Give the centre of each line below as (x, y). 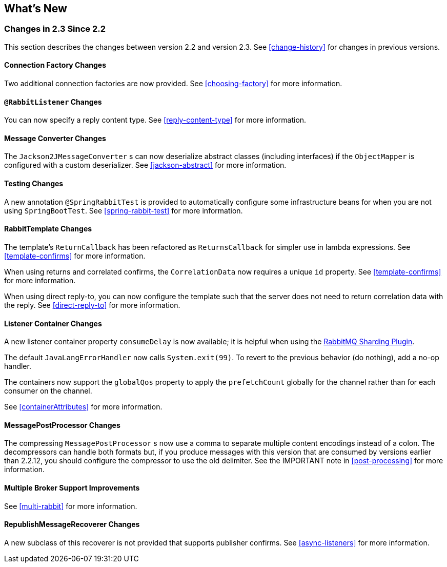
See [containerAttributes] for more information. (83, 407)
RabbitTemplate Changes (48, 229)
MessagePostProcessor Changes (62, 425)
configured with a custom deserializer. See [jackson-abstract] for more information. (145, 165)
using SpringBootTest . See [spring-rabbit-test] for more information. (124, 210)
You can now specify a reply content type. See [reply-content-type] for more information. (155, 120)
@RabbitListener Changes (53, 102)
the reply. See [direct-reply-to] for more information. (92, 305)
